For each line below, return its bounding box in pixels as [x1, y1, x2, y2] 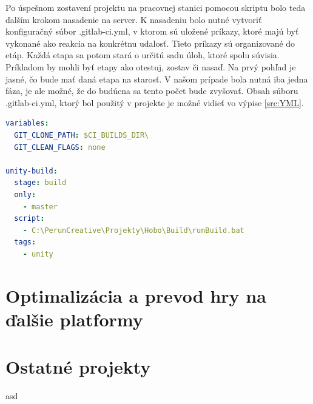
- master [22, 202, 58, 211]
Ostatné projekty [5, 354, 151, 379]
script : [14, 214, 45, 223]
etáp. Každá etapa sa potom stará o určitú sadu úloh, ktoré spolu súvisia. [5, 49, 280, 61]
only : [14, 190, 36, 199]
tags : [14, 238, 36, 247]
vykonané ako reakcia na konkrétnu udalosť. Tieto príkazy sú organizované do [5, 36, 295, 49]
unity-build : [5, 166, 58, 175]
